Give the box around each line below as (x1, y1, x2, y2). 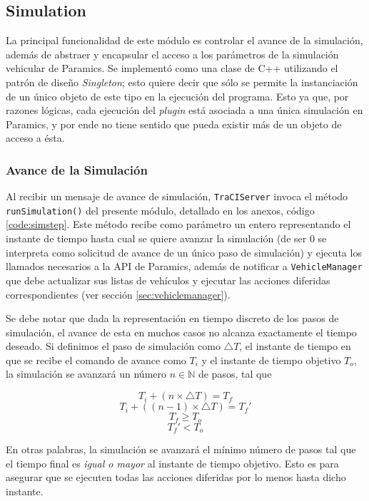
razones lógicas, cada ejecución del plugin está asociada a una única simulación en (6, 103, 363, 118)
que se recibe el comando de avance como (6, 352, 186, 367)
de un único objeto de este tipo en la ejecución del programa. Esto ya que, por (6, 88, 349, 103)
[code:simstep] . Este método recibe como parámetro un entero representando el (6, 217, 351, 232)
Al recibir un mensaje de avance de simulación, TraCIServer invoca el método (6, 189, 348, 204)
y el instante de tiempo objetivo (201, 352, 341, 367)
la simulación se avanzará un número (6, 366, 166, 381)
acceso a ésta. (6, 130, 65, 145)
